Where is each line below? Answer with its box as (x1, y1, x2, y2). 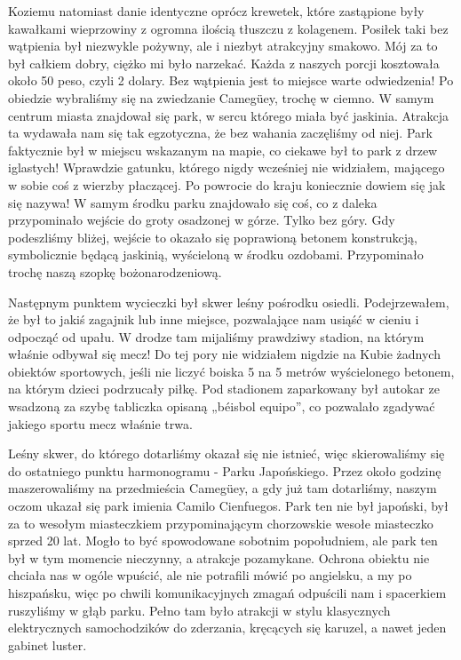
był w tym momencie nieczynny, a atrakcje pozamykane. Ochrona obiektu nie (8, 548, 430, 567)
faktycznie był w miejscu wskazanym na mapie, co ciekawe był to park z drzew (8, 140, 438, 159)
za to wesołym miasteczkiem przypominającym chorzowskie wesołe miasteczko (8, 513, 433, 532)
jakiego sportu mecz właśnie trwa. (8, 414, 193, 433)
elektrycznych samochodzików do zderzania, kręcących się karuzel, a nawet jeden (8, 618, 447, 637)
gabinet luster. (8, 635, 87, 654)
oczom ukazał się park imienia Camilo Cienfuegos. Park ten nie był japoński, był (8, 497, 449, 515)
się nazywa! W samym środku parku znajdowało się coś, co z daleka (8, 193, 378, 211)
